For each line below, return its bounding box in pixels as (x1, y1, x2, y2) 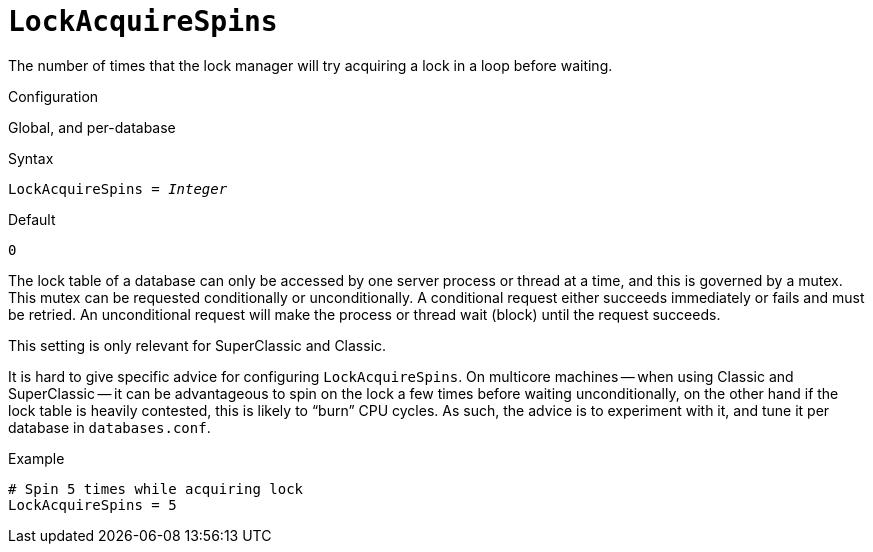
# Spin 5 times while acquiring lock (8, 480, 304, 497)
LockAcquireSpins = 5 (8, 496, 177, 513)
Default (8, 210, 56, 228)
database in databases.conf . (8, 418, 211, 436)
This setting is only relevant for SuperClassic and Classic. (8, 336, 387, 354)
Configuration (8, 87, 99, 105)
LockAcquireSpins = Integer (8, 180, 228, 197)
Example (8, 449, 65, 467)
